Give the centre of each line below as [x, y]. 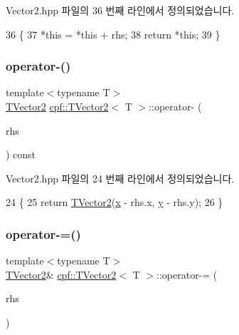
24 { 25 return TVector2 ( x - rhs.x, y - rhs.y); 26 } [115, 202]
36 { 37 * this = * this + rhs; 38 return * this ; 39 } [113, 34]
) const [21, 154]
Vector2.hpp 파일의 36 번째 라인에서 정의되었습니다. [120, 10]
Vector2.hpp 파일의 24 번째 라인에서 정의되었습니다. [120, 178]
